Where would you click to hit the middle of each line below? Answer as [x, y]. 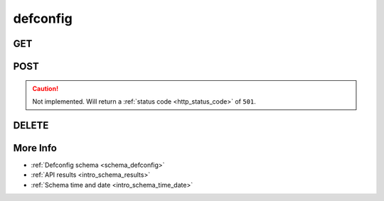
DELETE [31, 125]
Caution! [46, 88]
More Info [35, 148]
